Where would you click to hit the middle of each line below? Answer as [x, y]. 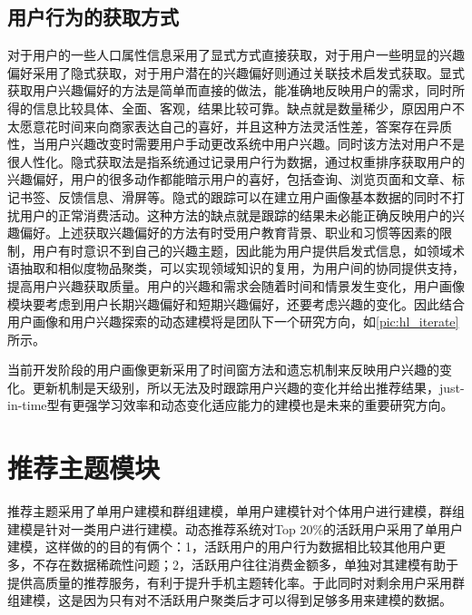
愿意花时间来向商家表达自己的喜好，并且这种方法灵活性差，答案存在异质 [236, 126]
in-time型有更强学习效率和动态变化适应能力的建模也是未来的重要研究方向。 [231, 405]
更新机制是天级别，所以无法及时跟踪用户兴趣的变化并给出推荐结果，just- [248, 387]
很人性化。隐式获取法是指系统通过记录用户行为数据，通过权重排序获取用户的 [236, 161]
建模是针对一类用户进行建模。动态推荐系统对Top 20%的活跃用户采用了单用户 [236, 528]
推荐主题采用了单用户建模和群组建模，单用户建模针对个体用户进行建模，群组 [236, 511]
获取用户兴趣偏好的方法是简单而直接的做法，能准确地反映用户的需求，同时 [230, 90]
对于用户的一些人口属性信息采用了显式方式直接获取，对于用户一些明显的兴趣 [236, 55]
